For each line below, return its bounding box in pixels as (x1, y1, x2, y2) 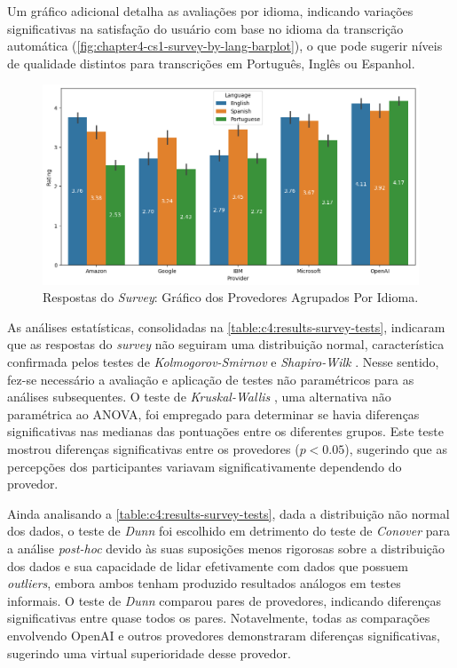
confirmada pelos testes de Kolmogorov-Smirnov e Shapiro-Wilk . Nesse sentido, (7, 353, 439, 371)
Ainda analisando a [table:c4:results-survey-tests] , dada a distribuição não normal (7, 504, 450, 522)
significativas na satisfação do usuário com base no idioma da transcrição (7, 19, 404, 37)
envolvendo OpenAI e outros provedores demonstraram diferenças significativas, (7, 625, 440, 644)
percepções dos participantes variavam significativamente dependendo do (7, 457, 402, 475)
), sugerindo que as (344, 440, 447, 458)
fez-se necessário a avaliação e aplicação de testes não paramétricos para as (7, 370, 414, 388)
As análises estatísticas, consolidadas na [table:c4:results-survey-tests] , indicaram (7, 317, 445, 336)
